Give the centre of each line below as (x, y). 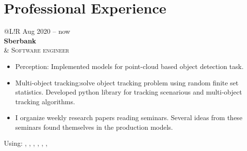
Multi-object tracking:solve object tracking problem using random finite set (127, 82)
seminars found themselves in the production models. (94, 127)
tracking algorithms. (45, 101)
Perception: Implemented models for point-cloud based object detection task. (129, 66)
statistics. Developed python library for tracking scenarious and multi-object (129, 92)
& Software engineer (37, 50)
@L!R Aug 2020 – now (37, 31)
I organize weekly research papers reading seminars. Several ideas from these (129, 117)
